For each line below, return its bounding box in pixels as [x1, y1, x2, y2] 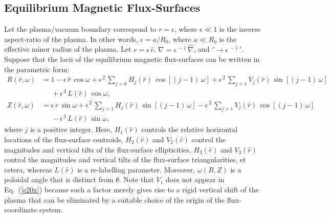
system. [39, 204, 63, 215]
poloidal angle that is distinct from [4, 174, 114, 185]
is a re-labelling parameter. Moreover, [77, 164, 195, 175]
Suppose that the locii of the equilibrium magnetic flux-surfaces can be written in [4, 54, 260, 64]
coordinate [4, 204, 37, 215]
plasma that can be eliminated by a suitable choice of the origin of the [4, 194, 225, 205]
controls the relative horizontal [141, 124, 238, 135]
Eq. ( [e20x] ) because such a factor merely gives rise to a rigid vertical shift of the [4, 184, 259, 194]
